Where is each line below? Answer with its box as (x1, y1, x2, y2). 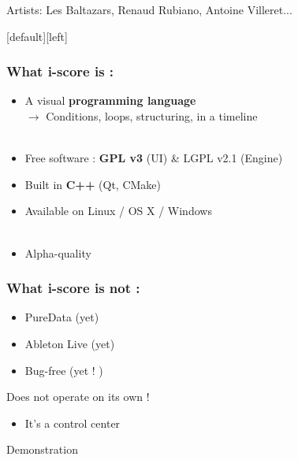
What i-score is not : (6, 278, 140, 298)
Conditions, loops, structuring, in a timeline (46, 108, 258, 124)
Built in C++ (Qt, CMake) (24, 176, 162, 192)
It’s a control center (24, 414, 121, 431)
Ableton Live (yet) (24, 335, 115, 351)
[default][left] (6, 28, 68, 44)
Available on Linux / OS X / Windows (24, 202, 212, 219)
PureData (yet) (24, 309, 99, 325)
